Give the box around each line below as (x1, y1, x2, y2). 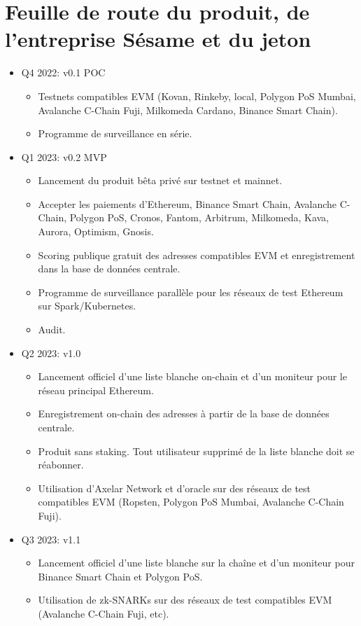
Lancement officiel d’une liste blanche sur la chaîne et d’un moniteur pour (38, 555, 355, 570)
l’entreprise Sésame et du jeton (5, 25, 311, 53)
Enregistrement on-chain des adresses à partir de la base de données (38, 406, 330, 421)
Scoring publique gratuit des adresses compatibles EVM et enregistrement (38, 247, 355, 262)
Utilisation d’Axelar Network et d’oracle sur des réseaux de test (38, 480, 311, 495)
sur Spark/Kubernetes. (38, 298, 136, 313)
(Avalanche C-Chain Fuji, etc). (38, 606, 169, 620)
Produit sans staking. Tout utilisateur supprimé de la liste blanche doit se (38, 443, 355, 458)
